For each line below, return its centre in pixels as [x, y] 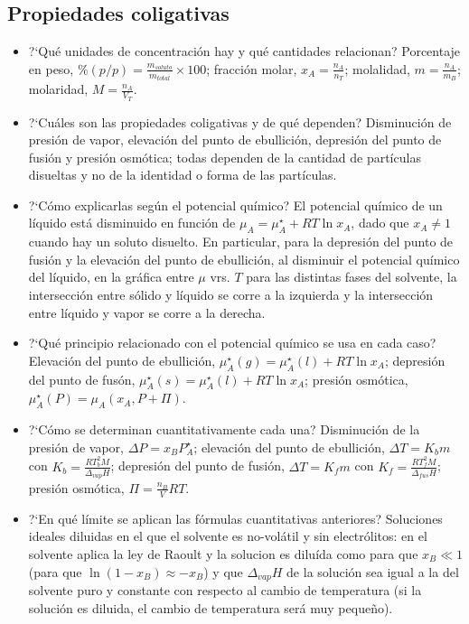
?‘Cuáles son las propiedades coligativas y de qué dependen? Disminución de [240, 121]
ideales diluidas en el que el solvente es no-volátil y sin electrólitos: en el [228, 536]
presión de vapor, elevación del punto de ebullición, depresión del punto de [235, 140]
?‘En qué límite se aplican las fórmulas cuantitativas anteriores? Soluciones [235, 518]
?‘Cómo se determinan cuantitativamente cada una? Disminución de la [224, 429]
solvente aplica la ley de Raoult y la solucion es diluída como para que [223, 553]
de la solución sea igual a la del [373, 571]
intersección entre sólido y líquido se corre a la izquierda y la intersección [231, 295]
